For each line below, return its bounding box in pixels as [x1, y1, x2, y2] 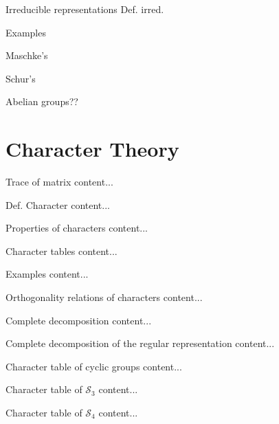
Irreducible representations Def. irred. [5, 2, 164, 16]
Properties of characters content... [5, 221, 148, 235]
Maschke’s [5, 48, 48, 63]
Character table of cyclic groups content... [5, 359, 182, 373]
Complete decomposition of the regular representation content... [5, 336, 275, 350]
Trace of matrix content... [5, 175, 113, 189]
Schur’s [5, 71, 36, 85]
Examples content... [5, 267, 89, 281]
